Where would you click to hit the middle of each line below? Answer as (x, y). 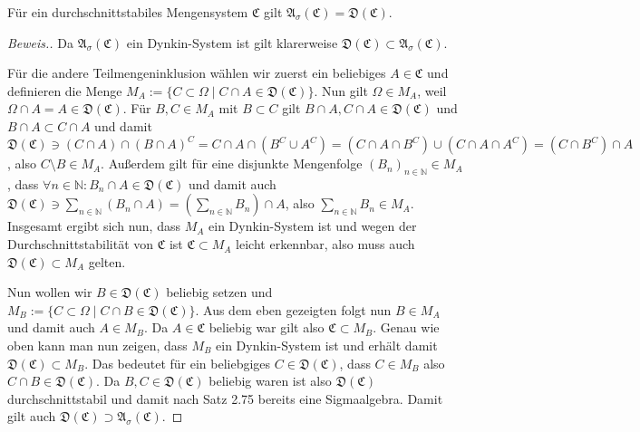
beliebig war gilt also (267, 327)
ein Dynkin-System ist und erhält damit (327, 346)
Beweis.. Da (41, 42)
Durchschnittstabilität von (81, 244)
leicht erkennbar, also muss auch (325, 244)
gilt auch (32, 416)
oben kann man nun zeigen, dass (97, 346)
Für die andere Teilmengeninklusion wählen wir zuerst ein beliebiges (197, 73)
